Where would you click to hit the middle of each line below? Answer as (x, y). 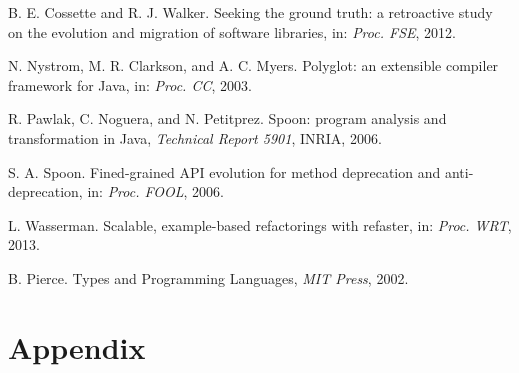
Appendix (77, 346)
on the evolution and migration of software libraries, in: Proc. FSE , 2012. (232, 31)
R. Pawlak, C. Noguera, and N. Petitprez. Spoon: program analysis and (227, 118)
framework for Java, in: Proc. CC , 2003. (130, 84)
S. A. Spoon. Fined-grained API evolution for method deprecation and (224, 171)
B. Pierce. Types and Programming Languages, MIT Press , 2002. (208, 277)
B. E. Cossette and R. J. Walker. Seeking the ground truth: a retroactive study (250, 12)
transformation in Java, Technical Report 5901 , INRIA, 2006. (195, 137)
